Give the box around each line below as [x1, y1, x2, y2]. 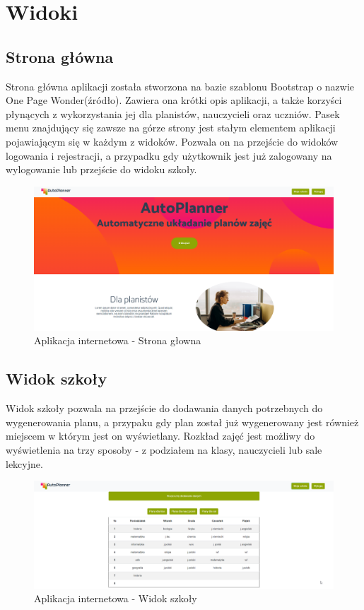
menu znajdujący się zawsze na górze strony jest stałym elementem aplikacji [6, 120, 336, 135]
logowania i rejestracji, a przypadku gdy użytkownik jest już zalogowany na [6, 148, 332, 163]
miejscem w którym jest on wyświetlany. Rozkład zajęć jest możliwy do [6, 428, 315, 443]
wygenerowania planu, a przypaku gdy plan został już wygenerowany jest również [6, 414, 359, 429]
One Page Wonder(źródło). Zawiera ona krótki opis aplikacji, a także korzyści [6, 93, 342, 107]
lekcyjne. [6, 456, 43, 471]
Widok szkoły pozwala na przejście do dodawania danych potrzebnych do [6, 401, 323, 416]
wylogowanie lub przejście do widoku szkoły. [6, 162, 197, 177]
